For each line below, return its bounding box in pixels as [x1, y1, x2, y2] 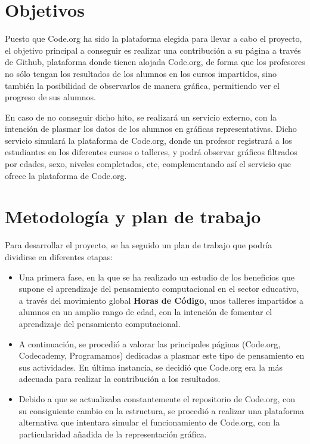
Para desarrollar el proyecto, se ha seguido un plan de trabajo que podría [5, 239, 272, 251]
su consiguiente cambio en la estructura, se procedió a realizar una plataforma [18, 404, 304, 417]
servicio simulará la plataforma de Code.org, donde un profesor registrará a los [5, 134, 292, 146]
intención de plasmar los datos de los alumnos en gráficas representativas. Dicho [5, 122, 297, 135]
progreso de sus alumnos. [5, 91, 96, 103]
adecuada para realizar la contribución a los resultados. [18, 372, 221, 385]
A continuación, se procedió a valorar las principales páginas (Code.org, [18, 337, 281, 350]
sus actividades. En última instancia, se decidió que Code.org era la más [18, 360, 283, 373]
